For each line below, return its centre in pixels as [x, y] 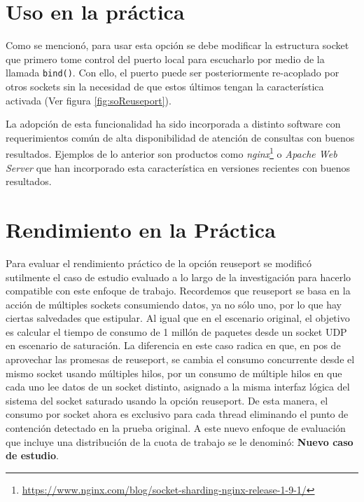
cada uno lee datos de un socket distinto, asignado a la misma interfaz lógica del [178, 387]
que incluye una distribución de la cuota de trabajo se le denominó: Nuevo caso [180, 441]
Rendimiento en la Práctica [141, 229]
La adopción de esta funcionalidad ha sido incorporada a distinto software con [173, 124]
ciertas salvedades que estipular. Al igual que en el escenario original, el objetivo [178, 318]
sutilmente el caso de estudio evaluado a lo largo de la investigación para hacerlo [178, 277]
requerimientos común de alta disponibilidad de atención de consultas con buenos [180, 137]
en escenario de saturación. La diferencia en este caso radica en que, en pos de [173, 345]
